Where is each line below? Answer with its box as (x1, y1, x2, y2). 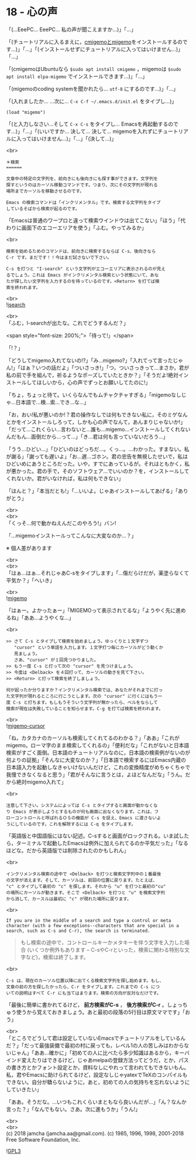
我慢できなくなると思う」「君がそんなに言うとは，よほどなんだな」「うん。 (6, 771, 185, 778)
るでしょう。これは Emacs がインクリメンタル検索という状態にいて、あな (6, 272, 159, 278)
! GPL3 (6, 1147, 21, 1154)
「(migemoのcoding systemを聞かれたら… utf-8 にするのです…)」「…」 (6, 85, 179, 92)
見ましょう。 (13, 650, 40, 657)
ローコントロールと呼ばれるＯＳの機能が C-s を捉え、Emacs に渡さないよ (6, 815, 161, 821)
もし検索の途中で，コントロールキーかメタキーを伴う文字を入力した (20, 939, 185, 946)
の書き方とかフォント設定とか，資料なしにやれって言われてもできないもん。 (6, 1064, 190, 1071)
